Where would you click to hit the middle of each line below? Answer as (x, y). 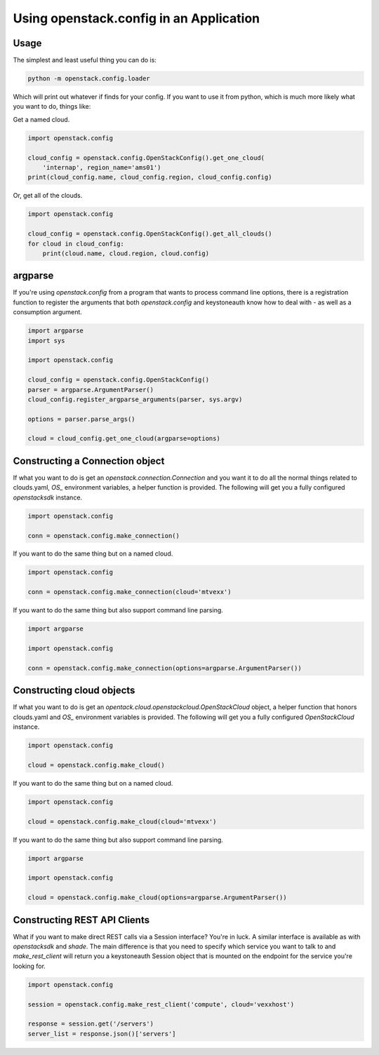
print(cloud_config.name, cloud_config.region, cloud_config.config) (150, 177)
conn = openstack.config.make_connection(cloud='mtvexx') (129, 592)
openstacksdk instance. (48, 497)
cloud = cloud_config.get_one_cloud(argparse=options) (124, 439)
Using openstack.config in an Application (137, 18)
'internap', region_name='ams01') (102, 167)
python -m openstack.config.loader (89, 79)
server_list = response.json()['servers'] (102, 1034)
